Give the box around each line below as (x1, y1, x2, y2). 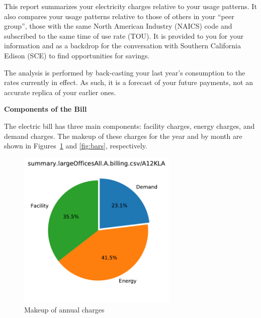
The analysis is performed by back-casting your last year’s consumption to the (4, 67, 245, 77)
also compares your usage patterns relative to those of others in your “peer (4, 11, 234, 21)
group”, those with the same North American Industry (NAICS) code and (4, 21, 232, 31)
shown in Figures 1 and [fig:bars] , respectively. (4, 140, 147, 151)
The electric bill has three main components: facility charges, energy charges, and (4, 120, 255, 131)
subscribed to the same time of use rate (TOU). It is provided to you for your (4, 30, 244, 41)
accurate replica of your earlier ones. (4, 87, 116, 97)
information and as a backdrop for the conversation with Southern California (4, 40, 241, 51)
